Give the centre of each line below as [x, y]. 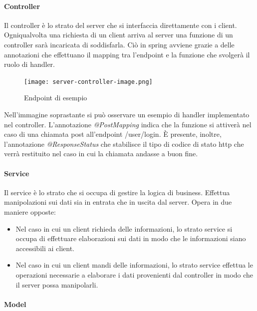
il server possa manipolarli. [57, 284]
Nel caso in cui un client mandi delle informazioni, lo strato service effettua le [134, 265]
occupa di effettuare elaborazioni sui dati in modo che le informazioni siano [131, 238]
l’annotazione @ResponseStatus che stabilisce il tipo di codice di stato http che [124, 144]
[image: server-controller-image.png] [88, 82]
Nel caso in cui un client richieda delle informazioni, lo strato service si [124, 228]
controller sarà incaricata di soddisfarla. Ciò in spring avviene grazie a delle [119, 44]
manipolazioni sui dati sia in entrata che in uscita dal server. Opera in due [118, 202]
